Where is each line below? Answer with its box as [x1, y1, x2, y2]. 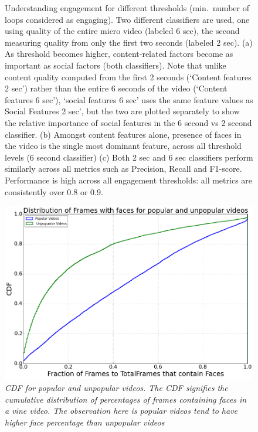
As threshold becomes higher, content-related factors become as [5, 47, 233, 60]
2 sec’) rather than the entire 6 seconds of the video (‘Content [5, 82, 228, 94]
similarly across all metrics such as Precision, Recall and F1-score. [5, 162, 242, 175]
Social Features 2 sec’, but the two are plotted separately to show [5, 105, 240, 117]
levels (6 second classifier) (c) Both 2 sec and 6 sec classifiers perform [5, 151, 253, 163]
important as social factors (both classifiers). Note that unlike [5, 59, 226, 71]
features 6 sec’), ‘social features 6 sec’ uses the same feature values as [5, 93, 253, 106]
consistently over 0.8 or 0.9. [5, 185, 103, 198]
